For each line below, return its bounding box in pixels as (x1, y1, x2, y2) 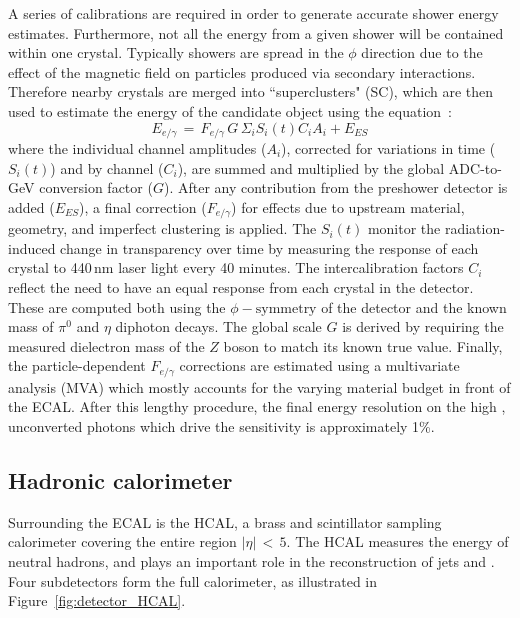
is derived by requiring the (342, 316, 504, 337)
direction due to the (361, 42, 483, 63)
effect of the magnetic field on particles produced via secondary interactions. (8, 61, 476, 82)
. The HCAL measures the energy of (286, 531, 509, 552)
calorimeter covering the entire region (8, 531, 237, 552)
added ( (8, 196, 55, 217)
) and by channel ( (50, 157, 164, 178)
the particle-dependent (8, 355, 146, 376)
